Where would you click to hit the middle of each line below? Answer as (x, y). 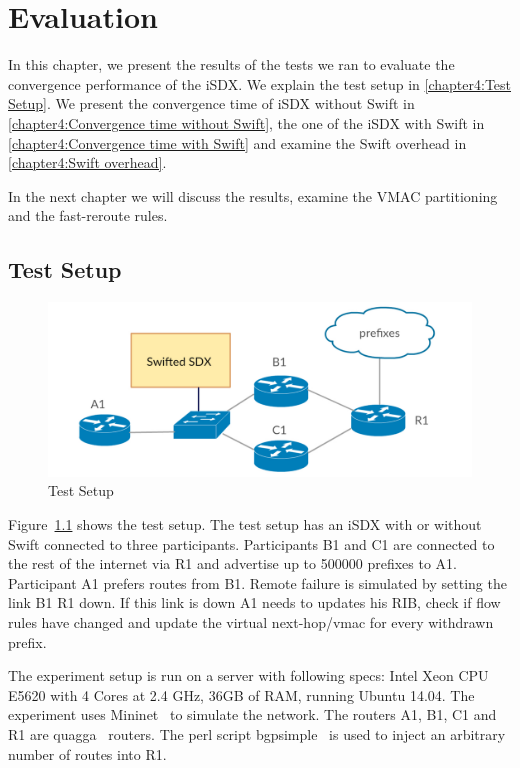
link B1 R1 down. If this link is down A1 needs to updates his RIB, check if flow (254, 602)
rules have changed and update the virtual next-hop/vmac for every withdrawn (251, 621)
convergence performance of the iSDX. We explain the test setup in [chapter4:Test (260, 83)
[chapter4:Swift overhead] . (87, 162)
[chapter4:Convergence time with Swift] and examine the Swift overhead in (237, 142)
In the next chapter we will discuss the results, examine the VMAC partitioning (253, 195)
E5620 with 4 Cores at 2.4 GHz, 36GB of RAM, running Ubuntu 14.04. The (241, 694)
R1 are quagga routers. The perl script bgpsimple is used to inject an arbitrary (257, 733)
